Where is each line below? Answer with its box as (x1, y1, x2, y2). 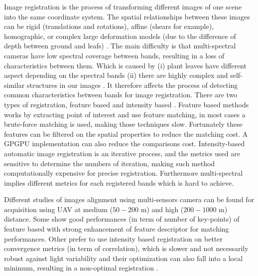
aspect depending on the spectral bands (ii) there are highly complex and (4, 70, 228, 80)
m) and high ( (140, 204, 184, 214)
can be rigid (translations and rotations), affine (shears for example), (4, 21, 214, 31)
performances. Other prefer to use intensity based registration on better (4, 233, 223, 244)
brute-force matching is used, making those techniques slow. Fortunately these (4, 119, 243, 129)
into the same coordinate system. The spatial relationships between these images (4, 11, 250, 21)
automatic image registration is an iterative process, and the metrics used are (4, 148, 240, 158)
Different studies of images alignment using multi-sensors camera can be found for (4, 194, 255, 205)
